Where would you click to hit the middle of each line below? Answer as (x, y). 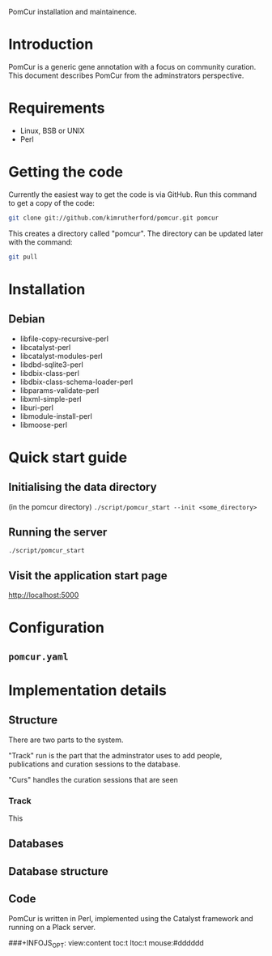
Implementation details (88, 690)
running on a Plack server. (52, 927)
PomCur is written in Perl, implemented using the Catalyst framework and (131, 918)
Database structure (58, 871)
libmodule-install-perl (56, 416)
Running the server (58, 532)
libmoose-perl (43, 425)
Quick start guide (68, 457)
